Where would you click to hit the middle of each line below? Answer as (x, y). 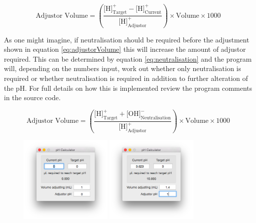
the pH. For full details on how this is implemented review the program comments (128, 88)
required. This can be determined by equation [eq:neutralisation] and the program (128, 58)
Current (153, 13)
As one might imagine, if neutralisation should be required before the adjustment (127, 39)
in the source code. (32, 97)
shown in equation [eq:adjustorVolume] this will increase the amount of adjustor (125, 49)
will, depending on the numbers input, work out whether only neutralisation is (123, 68)
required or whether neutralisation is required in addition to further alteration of (126, 78)
